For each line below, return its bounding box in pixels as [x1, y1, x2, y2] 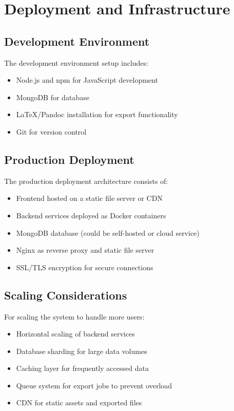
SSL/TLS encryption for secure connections [16, 261, 153, 272]
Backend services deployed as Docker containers [16, 210, 166, 220]
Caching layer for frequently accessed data [16, 363, 149, 373]
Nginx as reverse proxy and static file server [16, 245, 154, 255]
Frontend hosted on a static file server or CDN [16, 193, 163, 203]
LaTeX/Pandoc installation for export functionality [16, 109, 178, 120]
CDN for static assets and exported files [16, 397, 142, 408]
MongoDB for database [16, 91, 89, 102]
